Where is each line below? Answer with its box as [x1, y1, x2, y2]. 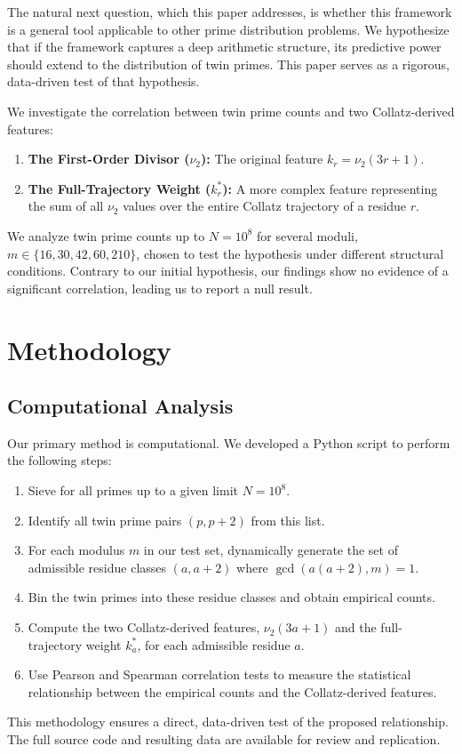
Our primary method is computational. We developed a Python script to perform [7, 433, 450, 452]
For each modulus [28, 541, 125, 559]
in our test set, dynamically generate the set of [143, 541, 398, 559]
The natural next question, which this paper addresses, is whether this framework [7, 3, 452, 20]
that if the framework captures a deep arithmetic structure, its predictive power [7, 37, 442, 56]
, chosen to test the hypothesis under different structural [136, 244, 444, 262]
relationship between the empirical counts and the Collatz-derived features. [28, 682, 437, 701]
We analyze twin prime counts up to [7, 226, 205, 245]
